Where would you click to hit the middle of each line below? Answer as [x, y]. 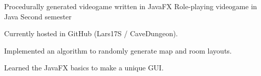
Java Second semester [38, 16]
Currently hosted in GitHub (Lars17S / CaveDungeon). [91, 33]
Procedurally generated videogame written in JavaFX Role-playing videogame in [131, 6]
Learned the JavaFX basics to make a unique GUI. [84, 68]
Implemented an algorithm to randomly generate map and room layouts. [118, 50]
